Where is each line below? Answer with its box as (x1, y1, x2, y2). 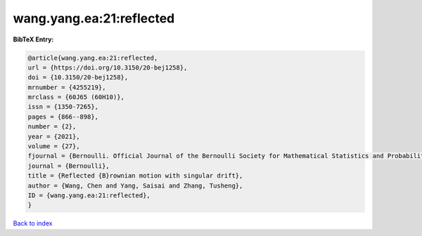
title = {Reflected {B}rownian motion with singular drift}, (27, 172, 243, 180)
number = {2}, (27, 123, 77, 131)
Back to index (13, 219, 53, 228)
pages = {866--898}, (27, 112, 98, 121)
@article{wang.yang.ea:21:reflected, (27, 53, 158, 62)
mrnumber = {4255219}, (27, 83, 106, 91)
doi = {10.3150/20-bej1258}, (27, 74, 129, 81)
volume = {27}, (27, 143, 80, 150)
